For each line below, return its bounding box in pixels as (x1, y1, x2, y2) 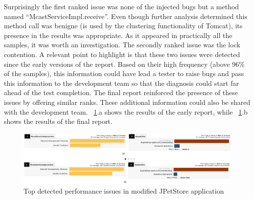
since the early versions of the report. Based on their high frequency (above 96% (4, 59, 245, 69)
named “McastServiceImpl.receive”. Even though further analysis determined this (4, 11, 247, 21)
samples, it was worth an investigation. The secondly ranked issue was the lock (4, 40, 240, 50)
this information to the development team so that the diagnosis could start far (4, 78, 239, 88)
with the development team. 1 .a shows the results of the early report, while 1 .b (4, 106, 248, 117)
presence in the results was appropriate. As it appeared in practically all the (4, 30, 232, 40)
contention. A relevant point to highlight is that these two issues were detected (4, 49, 240, 59)
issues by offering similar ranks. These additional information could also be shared (4, 97, 251, 107)
